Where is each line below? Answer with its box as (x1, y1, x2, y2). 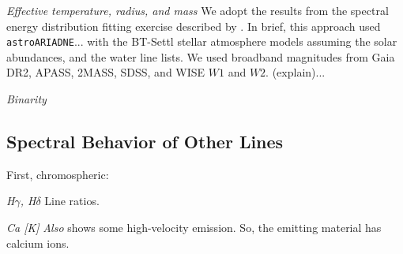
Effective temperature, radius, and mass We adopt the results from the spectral (6, 2, 389, 18)
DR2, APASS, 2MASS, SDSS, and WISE (6, 64, 205, 80)
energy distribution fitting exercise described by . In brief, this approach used (6, 17, 381, 34)
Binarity (6, 91, 47, 107)
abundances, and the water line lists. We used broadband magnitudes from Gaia (6, 48, 395, 65)
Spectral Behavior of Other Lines (6, 129, 284, 154)
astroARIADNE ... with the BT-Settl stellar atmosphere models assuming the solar (6, 33, 397, 50)
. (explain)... (266, 64, 326, 80)
